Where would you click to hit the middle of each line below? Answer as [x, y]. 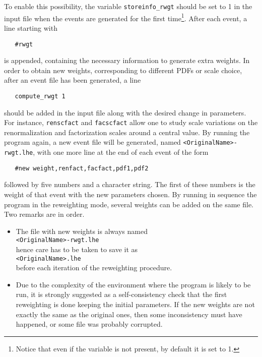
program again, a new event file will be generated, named [92, 142]
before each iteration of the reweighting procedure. [94, 267]
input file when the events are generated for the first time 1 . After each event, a [126, 17]
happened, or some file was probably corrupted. [89, 324]
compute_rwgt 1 [40, 96]
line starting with [31, 27]
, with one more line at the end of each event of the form [121, 152]
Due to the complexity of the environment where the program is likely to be [133, 284]
